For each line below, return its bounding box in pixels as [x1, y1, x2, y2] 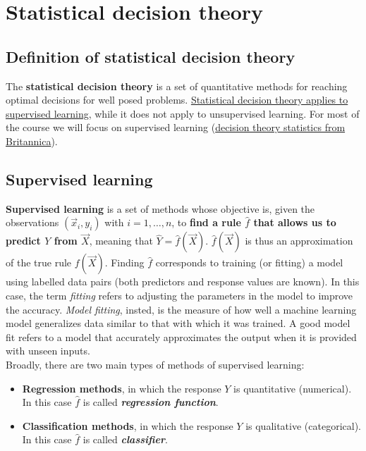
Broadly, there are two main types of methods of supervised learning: [6, 357, 305, 371]
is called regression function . [83, 395, 219, 409]
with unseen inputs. [6, 343, 90, 358]
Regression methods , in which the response [22, 381, 221, 395]
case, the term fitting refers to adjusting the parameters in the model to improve [6, 288, 353, 302]
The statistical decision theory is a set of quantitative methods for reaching [6, 78, 348, 93]
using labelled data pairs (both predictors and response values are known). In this [6, 274, 360, 289]
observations [6, 215, 59, 230]
